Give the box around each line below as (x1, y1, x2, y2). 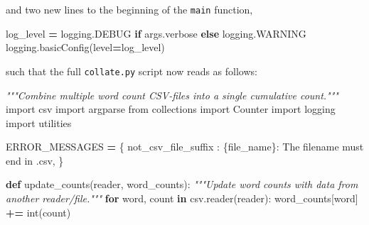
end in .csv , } (6, 153, 64, 168)
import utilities (6, 115, 72, 130)
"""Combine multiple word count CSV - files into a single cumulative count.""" (6, 87, 338, 102)
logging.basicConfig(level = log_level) (6, 40, 165, 55)
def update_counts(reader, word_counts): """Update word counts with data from (6, 177, 358, 192)
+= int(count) (6, 204, 71, 219)
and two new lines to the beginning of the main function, (6, 2, 253, 16)
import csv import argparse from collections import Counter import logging (6, 101, 336, 116)
